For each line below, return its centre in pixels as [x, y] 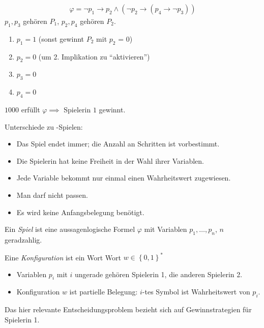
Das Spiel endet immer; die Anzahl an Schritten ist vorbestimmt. [118, 144]
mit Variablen [166, 229]
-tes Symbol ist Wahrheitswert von [196, 292]
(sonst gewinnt [61, 38]
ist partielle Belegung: [104, 292]
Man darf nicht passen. [52, 195]
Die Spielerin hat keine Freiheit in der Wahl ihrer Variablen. [110, 160]
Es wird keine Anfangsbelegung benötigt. [80, 212]
